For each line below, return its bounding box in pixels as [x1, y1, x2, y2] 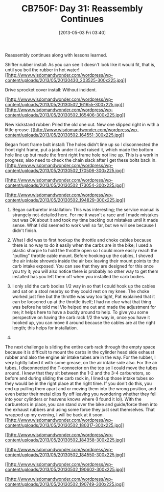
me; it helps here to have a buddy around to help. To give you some [12, 309, 148, 315]
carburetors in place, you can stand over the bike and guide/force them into [5, 401, 158, 407]
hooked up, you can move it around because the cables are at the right [12, 319, 155, 325]
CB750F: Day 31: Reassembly [21, 3, 143, 14]
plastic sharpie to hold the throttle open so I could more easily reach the [12, 247, 158, 253]
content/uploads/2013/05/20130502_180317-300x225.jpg [5, 422, 121, 428]
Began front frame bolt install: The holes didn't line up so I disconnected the [5, 141, 158, 147]
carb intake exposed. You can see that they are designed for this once [12, 263, 154, 269]
